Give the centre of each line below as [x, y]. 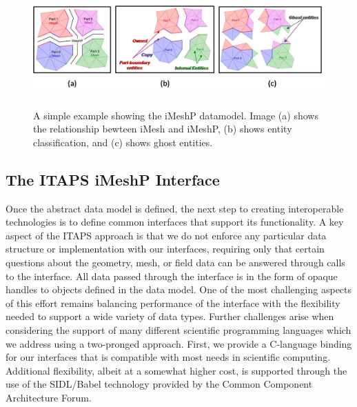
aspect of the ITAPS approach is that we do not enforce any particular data [166, 235]
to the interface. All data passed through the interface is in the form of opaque [172, 276]
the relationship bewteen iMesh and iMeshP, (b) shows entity [163, 129]
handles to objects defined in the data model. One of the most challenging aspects [179, 289]
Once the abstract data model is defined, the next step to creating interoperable [175, 208]
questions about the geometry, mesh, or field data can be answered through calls [175, 262]
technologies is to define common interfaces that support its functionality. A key [175, 222]
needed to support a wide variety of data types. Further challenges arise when [170, 316]
